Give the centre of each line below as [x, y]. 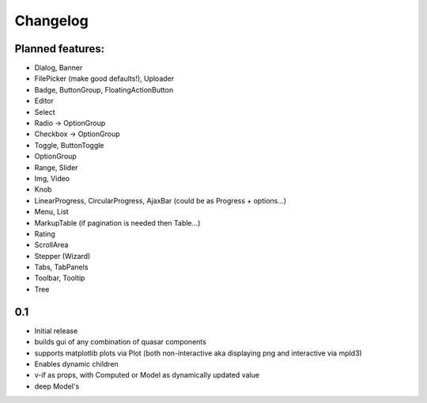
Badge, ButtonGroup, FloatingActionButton [104, 89]
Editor [44, 101]
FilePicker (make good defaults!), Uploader [104, 78]
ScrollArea [51, 245]
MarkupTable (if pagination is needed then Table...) [117, 222]
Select [45, 112]
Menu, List [51, 212]
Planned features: [60, 49]
